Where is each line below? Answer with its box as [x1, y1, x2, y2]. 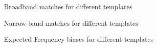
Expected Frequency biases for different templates [4, 34, 154, 44]
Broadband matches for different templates [4, 1, 133, 11]
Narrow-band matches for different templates [4, 17, 138, 28]
